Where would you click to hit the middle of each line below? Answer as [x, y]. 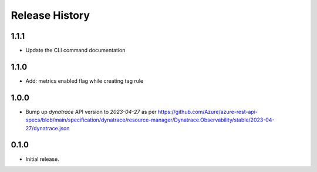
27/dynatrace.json [48, 128]
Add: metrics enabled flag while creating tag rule [85, 81]
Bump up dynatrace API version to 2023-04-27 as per [91, 112]
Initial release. [42, 159]
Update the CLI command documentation [75, 50]
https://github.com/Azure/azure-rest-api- [208, 112]
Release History [50, 15]
